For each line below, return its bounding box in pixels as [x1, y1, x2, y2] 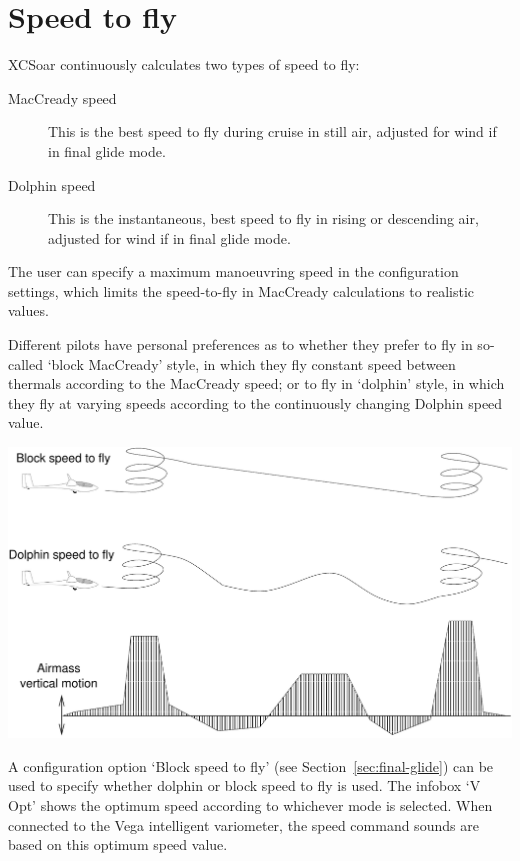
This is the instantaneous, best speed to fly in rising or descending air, [48, 208, 479, 229]
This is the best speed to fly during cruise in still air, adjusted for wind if [48, 121, 497, 142]
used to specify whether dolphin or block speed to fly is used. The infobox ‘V [8, 775, 481, 796]
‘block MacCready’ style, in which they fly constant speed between [47, 353, 456, 374]
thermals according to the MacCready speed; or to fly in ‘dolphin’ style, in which [8, 373, 505, 394]
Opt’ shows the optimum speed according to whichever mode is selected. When [8, 794, 493, 815]
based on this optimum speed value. [8, 834, 228, 855]
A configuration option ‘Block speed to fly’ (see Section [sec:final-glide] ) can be [8, 755, 494, 776]
